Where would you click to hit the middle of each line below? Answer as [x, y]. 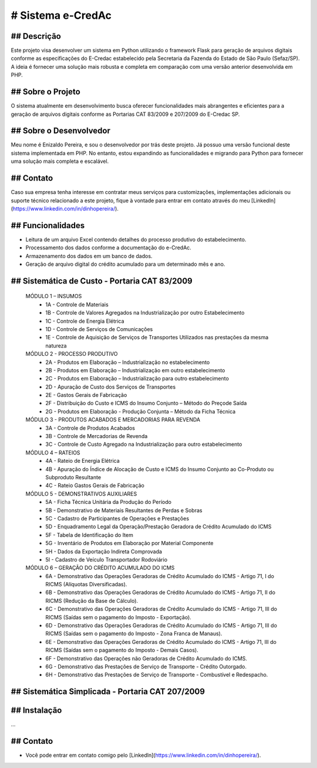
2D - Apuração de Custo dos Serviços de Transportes [111, 387]
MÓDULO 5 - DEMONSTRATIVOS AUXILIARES [81, 493]
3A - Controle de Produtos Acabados [90, 428]
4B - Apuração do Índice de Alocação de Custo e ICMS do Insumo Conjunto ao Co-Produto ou [160, 469]
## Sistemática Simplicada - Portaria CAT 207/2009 [108, 692]
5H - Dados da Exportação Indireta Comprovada [104, 551]
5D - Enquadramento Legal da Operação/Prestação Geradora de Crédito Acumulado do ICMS [158, 527]
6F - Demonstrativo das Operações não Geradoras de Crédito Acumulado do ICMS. [146, 658]
